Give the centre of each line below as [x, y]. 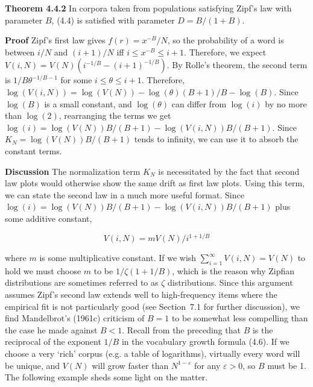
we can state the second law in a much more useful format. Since [125, 194]
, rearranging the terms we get [115, 115]
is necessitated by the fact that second [229, 171]
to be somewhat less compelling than [240, 318]
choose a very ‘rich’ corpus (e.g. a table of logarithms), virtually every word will [153, 353]
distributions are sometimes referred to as [82, 282]
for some [76, 80]
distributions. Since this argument [230, 282]
